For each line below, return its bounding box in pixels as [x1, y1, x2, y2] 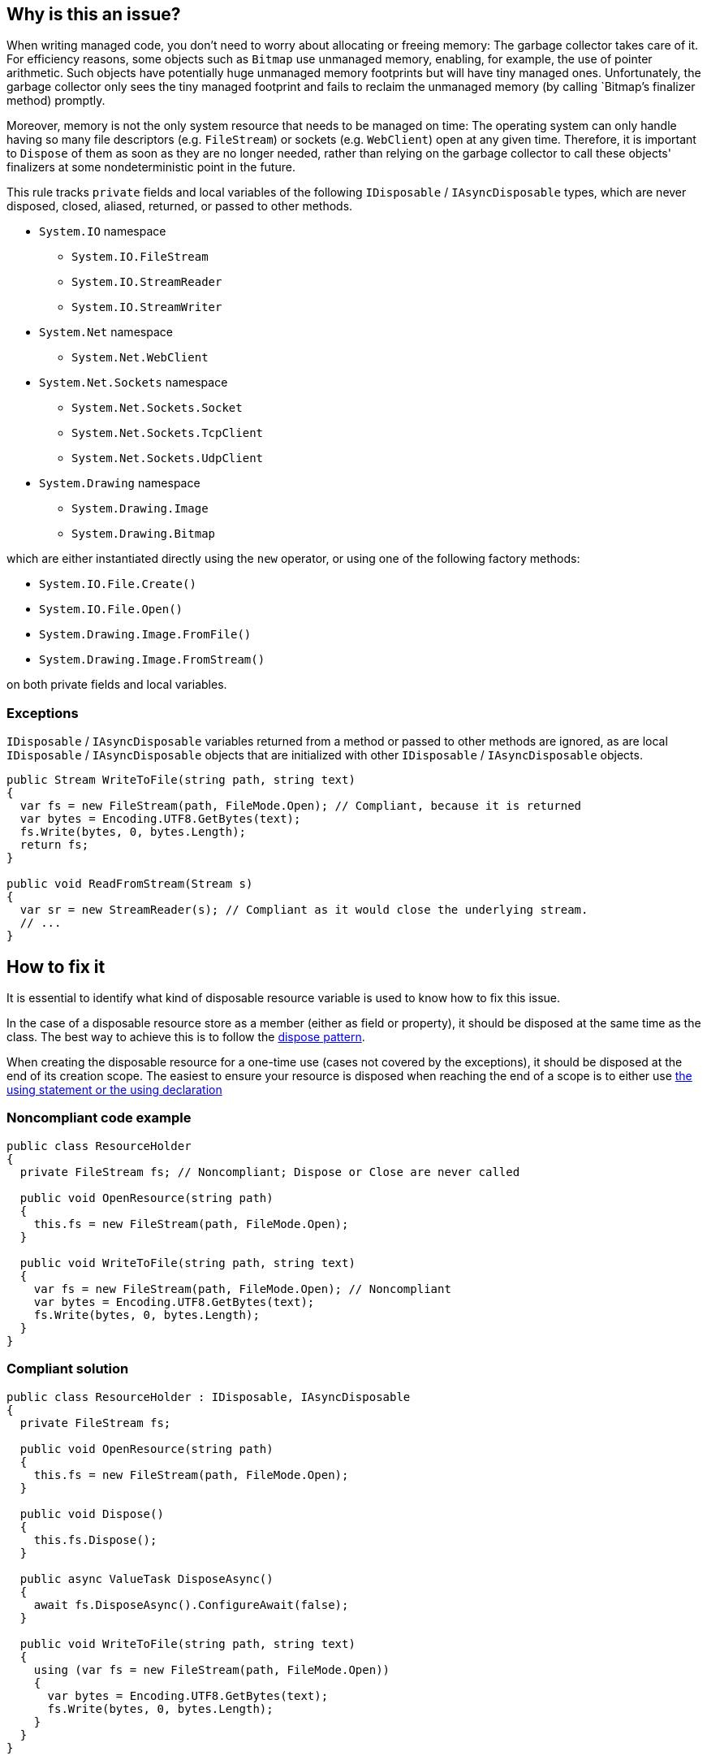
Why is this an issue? [6, 4, 181, 24]
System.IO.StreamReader [71, 275, 222, 289]
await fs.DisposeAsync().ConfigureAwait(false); [33, 1598, 349, 1611]
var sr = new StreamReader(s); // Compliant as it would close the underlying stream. [19, 903, 588, 917]
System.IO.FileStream [71, 250, 209, 264]
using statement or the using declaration [6, 1083, 222, 1097]
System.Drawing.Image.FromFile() [39, 628, 252, 642]
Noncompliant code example [6, 1109, 192, 1126]
